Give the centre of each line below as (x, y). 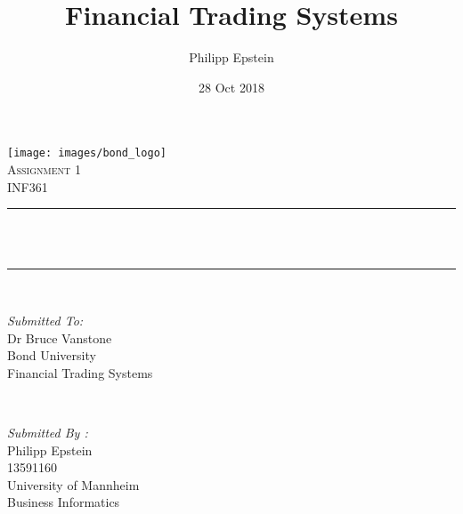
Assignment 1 (44, 169)
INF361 (28, 186)
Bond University (52, 355)
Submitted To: (45, 320)
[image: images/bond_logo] (87, 153)
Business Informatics (64, 502)
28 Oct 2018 (231, 87)
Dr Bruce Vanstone (60, 337)
